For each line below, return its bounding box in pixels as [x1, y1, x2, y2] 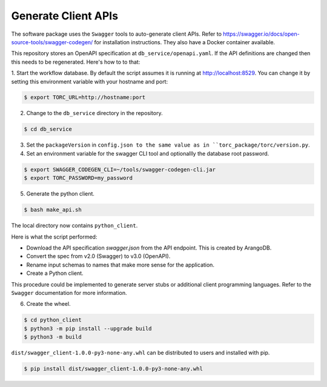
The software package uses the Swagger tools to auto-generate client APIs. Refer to [11, 30, 222, 38]
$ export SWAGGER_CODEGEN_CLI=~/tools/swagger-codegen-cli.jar [24, 166, 216, 173]
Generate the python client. [26, 190, 95, 197]
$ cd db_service [24, 126, 73, 133]
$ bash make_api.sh [24, 207, 82, 213]
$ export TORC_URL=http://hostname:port [24, 94, 145, 101]
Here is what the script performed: [11, 233, 97, 240]
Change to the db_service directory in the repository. [26, 110, 163, 117]
